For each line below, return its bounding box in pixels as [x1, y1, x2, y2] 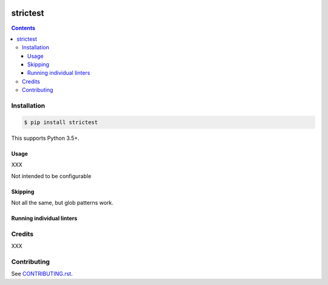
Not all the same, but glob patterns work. [11, 199, 114, 206]
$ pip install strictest [24, 118, 98, 126]
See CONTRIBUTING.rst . [11, 270, 73, 278]
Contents [11, 24, 36, 32]
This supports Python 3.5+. [11, 134, 80, 142]
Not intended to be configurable [11, 172, 92, 179]
